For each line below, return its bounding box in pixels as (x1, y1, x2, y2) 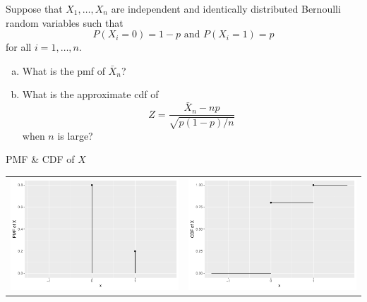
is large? (57, 128, 93, 143)
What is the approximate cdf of (22, 87, 159, 102)
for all (6, 40, 32, 54)
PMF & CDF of (6, 152, 75, 167)
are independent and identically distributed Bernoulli (111, 1, 341, 16)
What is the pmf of (22, 63, 105, 78)
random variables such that (6, 15, 124, 30)
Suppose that (6, 1, 63, 16)
